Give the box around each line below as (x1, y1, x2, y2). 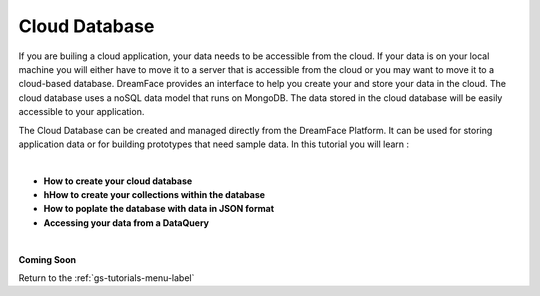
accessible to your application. (18, 106, 145, 118)
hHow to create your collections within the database (43, 189, 265, 201)
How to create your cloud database (43, 175, 193, 187)
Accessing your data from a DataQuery (43, 216, 210, 229)
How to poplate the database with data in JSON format (43, 203, 275, 215)
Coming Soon (18, 253, 77, 265)
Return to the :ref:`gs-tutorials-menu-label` (18, 272, 195, 284)
